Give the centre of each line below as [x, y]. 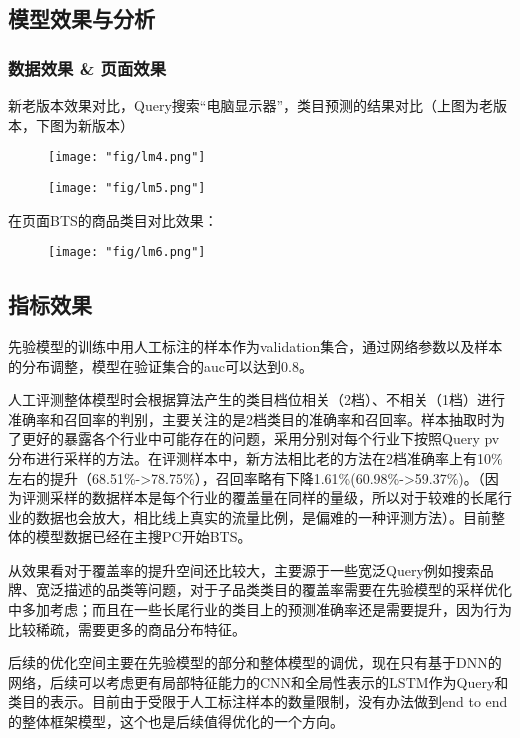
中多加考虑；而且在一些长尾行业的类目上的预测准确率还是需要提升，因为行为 [260, 609]
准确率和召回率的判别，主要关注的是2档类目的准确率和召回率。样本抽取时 [249, 418]
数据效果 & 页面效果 [87, 67]
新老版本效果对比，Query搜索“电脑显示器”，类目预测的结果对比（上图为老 [250, 105]
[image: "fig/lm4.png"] [127, 157]
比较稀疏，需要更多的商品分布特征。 [127, 628]
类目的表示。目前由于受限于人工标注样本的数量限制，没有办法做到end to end [258, 701]
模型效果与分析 [81, 18]
